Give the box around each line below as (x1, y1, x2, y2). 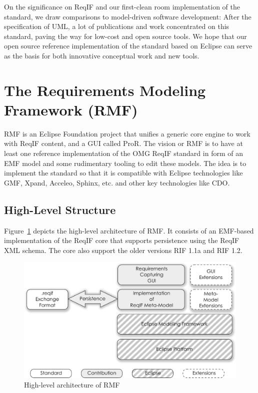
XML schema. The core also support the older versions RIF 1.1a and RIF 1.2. (4, 244, 242, 255)
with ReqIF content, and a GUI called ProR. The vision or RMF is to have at (4, 138, 243, 148)
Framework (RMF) (4, 99, 138, 119)
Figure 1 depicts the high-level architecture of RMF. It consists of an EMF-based (4, 225, 254, 235)
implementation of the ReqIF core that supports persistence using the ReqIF (4, 235, 239, 245)
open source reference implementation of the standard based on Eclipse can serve (4, 40, 252, 51)
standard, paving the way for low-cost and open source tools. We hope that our (4, 30, 247, 41)
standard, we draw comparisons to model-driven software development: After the (4, 11, 251, 21)
